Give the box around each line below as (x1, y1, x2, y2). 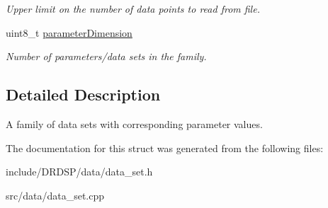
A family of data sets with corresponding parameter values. (6, 116, 263, 131)
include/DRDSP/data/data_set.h (6, 164, 153, 179)
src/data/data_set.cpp (6, 187, 105, 202)
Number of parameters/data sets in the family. (6, 49, 207, 64)
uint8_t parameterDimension (6, 25, 132, 40)
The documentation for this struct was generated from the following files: (6, 140, 324, 155)
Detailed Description (6, 83, 161, 105)
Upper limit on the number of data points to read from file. (6, 1, 260, 16)
